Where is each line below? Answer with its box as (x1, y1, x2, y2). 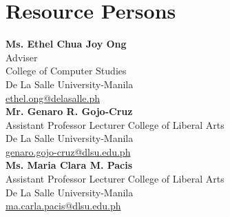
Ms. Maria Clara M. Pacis (6, 158, 133, 172)
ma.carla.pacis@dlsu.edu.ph (6, 198, 121, 213)
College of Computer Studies (6, 63, 127, 78)
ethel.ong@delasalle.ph (6, 90, 100, 105)
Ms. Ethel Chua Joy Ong (6, 37, 127, 51)
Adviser (6, 50, 38, 64)
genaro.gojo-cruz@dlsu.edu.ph (6, 144, 131, 158)
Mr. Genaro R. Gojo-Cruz (6, 104, 133, 118)
